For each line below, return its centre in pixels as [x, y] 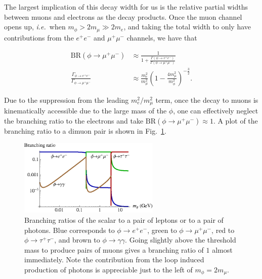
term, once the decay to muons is [207, 99]
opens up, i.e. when [35, 27]
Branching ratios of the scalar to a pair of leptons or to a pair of [124, 220]
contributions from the [39, 37]
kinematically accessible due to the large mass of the [85, 111]
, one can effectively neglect [216, 111]
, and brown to [77, 240]
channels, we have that [162, 37]
